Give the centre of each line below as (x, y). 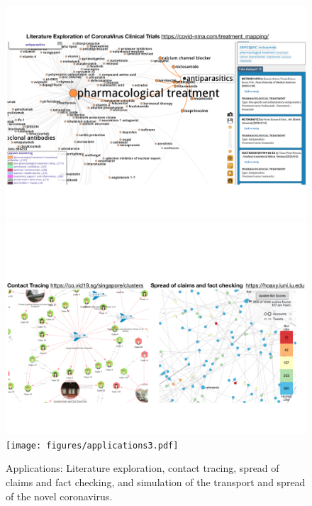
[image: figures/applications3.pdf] (92, 445)
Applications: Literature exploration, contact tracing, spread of (143, 468)
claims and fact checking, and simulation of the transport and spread (156, 482)
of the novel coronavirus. (59, 496)
